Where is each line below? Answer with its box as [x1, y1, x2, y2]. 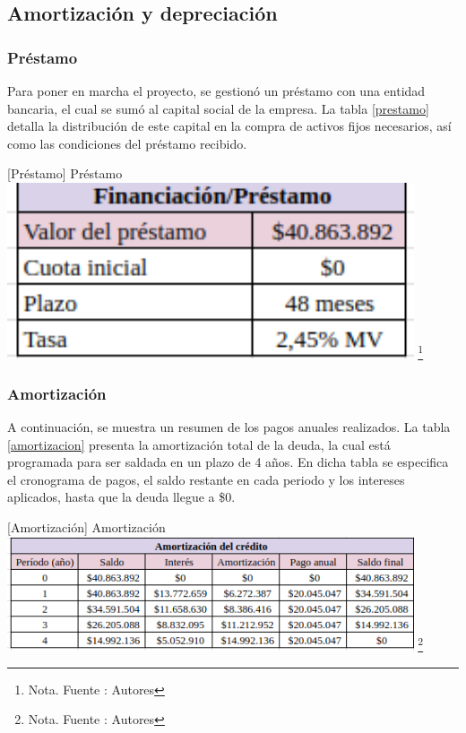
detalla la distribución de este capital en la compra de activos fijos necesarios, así [7, 116, 452, 135]
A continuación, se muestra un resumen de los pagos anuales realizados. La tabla [7, 417, 451, 435]
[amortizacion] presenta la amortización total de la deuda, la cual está [7, 435, 391, 453]
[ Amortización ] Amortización [7, 517, 166, 536]
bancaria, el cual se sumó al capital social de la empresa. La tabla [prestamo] [7, 99, 429, 117]
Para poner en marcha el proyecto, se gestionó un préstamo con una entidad [7, 82, 426, 99]
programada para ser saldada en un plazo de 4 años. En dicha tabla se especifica [7, 453, 449, 471]
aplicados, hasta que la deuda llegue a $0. [7, 487, 236, 506]
